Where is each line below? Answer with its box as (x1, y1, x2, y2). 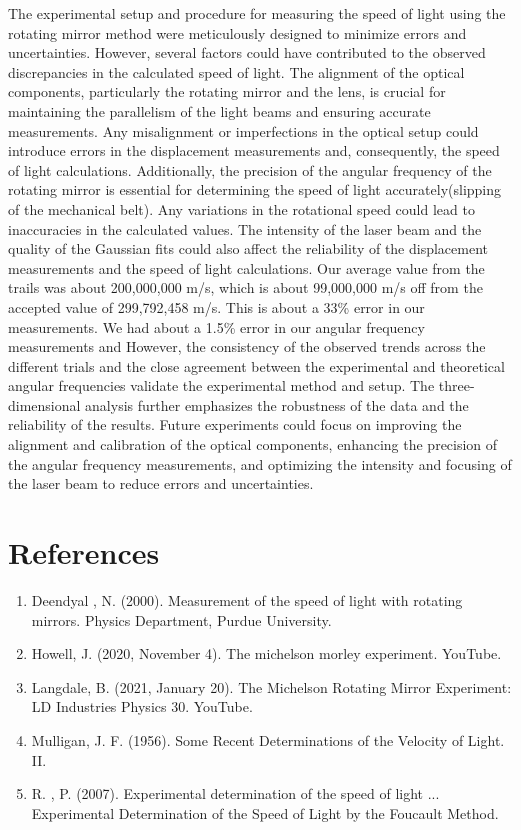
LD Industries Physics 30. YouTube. (31, 696, 253, 717)
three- (438, 375, 475, 396)
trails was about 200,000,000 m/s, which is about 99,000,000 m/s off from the (8, 277, 483, 298)
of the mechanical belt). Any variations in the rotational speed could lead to (8, 198, 475, 219)
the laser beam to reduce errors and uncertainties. (8, 473, 314, 494)
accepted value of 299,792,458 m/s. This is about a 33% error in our (8, 296, 425, 317)
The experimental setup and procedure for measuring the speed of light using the (8, 3, 506, 23)
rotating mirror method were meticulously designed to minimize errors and (8, 22, 467, 43)
